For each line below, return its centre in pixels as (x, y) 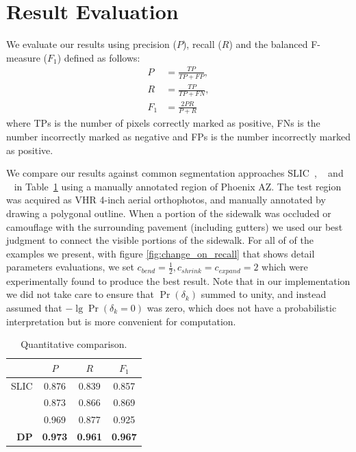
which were (285, 267)
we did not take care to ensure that (80, 294)
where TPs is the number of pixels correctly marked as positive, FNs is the (163, 123)
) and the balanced (268, 44)
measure (23, 57)
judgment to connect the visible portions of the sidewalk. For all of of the (160, 240)
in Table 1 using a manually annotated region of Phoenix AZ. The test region (178, 186)
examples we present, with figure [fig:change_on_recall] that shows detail (161, 253)
